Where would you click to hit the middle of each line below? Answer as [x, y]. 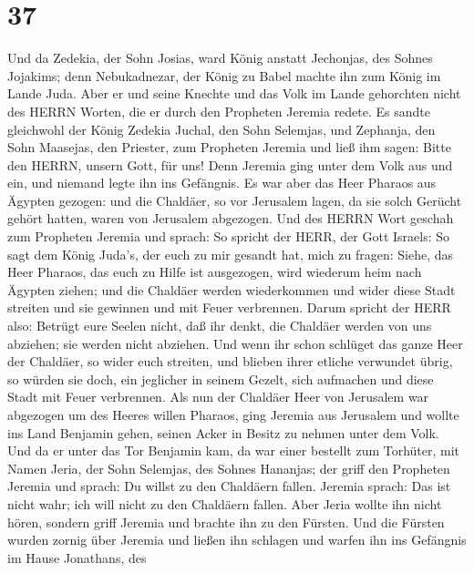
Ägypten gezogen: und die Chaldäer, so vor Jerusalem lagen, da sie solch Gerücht [235, 200]
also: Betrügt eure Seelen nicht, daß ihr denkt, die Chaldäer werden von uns [220, 326]
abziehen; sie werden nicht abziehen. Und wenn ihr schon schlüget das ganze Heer [235, 343]
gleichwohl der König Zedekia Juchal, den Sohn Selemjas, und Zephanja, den [222, 129]
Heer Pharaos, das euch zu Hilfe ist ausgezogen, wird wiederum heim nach [215, 272]
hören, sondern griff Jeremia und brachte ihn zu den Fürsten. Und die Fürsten [226, 522]
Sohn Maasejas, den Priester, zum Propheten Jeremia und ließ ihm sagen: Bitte [229, 147]
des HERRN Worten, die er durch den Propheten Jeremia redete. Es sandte [219, 111]
